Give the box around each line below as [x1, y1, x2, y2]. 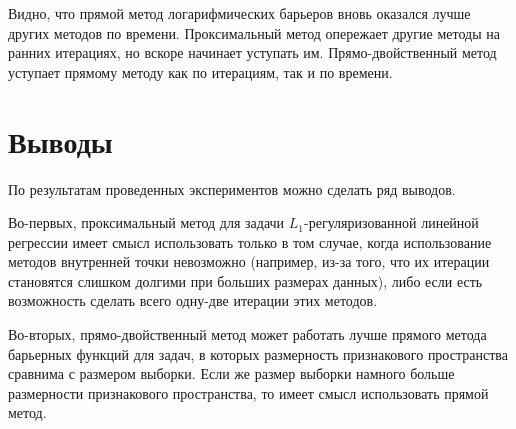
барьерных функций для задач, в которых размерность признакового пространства [8, 343, 508, 364]
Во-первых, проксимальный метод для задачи [8, 212, 285, 233]
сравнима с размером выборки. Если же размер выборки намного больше [8, 363, 455, 384]
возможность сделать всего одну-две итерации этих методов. [8, 290, 378, 311]
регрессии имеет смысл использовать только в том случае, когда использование [8, 231, 492, 252]
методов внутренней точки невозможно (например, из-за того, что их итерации [8, 251, 490, 272]
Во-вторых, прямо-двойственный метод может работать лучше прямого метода [8, 324, 487, 345]
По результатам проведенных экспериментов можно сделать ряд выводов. [8, 178, 456, 199]
